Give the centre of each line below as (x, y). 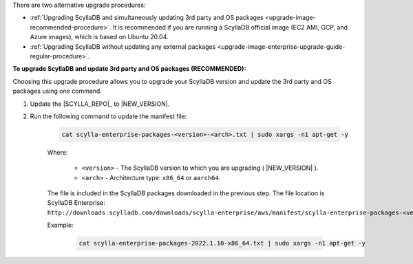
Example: (60, 225)
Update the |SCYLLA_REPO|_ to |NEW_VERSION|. (100, 104)
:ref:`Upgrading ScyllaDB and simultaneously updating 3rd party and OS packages (147, 18)
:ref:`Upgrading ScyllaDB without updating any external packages (123, 46)
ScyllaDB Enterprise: (76, 203)
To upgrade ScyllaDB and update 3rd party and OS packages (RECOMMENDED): (129, 69)
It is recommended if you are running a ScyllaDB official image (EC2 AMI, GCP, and (230, 27)
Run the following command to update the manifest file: (108, 116)
